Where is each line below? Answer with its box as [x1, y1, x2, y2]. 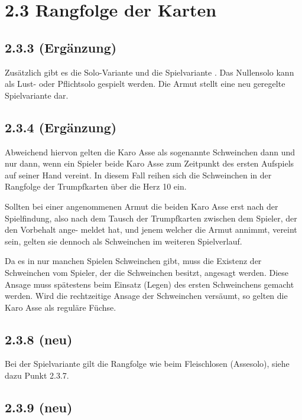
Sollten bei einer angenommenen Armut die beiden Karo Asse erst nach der [5, 200, 278, 212]
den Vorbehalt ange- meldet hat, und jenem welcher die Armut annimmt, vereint [5, 223, 297, 236]
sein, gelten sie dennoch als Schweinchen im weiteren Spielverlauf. [5, 235, 242, 247]
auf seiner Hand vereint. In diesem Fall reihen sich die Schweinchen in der [5, 168, 272, 181]
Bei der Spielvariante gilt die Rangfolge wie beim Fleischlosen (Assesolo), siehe [5, 357, 290, 370]
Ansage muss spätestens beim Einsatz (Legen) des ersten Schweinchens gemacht [5, 278, 294, 290]
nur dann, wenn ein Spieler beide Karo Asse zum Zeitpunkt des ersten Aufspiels [5, 157, 294, 170]
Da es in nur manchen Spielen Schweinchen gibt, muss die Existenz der [5, 255, 262, 267]
